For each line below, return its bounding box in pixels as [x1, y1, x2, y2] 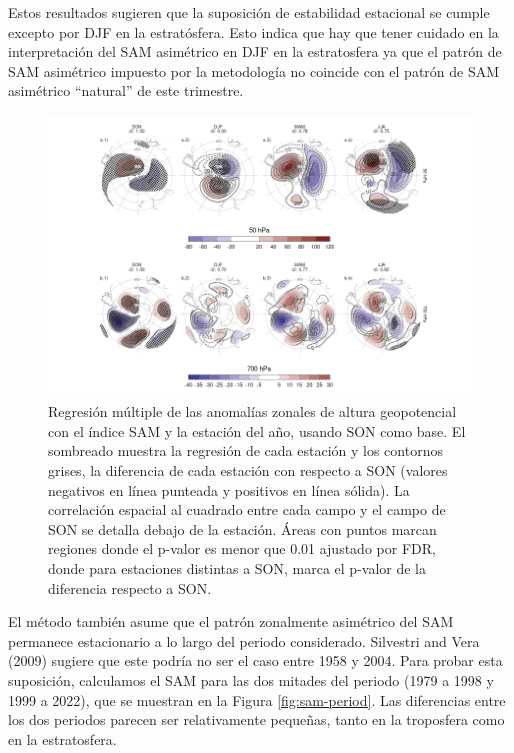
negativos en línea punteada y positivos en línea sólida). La [48, 479, 410, 500]
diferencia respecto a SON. [48, 577, 212, 598]
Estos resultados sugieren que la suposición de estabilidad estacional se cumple [8, 2, 490, 22]
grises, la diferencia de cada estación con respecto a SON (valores [48, 460, 448, 480]
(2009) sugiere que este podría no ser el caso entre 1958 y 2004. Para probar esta [8, 650, 503, 671]
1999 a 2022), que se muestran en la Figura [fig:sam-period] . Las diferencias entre [8, 689, 506, 710]
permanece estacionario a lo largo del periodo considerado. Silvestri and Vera [8, 630, 480, 651]
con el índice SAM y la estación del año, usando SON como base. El [48, 420, 466, 441]
